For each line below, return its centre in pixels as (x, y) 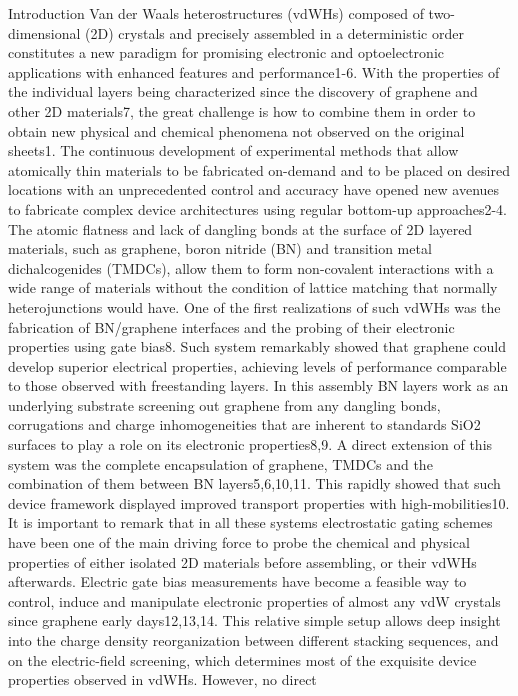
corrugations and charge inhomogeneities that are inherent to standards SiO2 (244, 424)
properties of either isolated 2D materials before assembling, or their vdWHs (242, 561)
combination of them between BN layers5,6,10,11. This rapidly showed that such (254, 483)
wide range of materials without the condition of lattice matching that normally (253, 287)
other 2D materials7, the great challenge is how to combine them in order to (242, 110)
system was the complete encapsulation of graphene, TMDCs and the (220, 463)
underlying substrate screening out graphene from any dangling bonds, (224, 404)
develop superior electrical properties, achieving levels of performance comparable (257, 365)
